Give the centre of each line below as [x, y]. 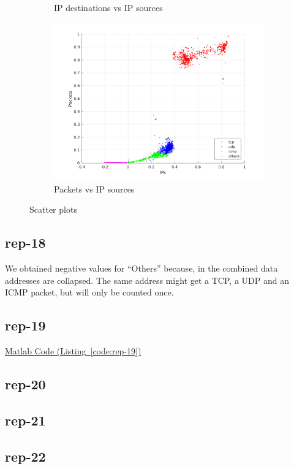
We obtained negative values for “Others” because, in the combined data [141, 268]
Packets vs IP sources [94, 189]
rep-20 [25, 384]
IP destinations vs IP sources [108, 7]
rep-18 [25, 242]
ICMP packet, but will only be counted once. [89, 292]
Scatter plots [53, 209]
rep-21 [25, 420]
